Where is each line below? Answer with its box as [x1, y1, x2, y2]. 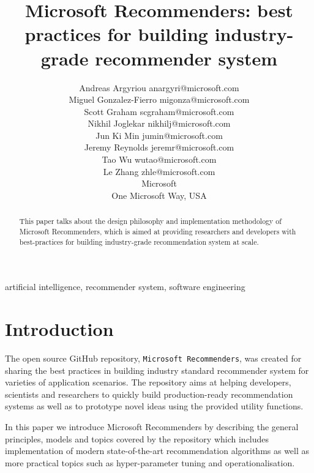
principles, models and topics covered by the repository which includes [5, 432, 269, 445]
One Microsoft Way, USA [111, 188, 207, 201]
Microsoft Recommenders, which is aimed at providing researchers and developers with [19, 226, 296, 236]
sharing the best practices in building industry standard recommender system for [5, 363, 309, 376]
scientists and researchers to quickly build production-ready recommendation [5, 387, 293, 400]
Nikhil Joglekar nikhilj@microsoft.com [88, 117, 231, 130]
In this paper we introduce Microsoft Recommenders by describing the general [5, 420, 299, 433]
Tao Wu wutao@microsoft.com [102, 153, 217, 166]
